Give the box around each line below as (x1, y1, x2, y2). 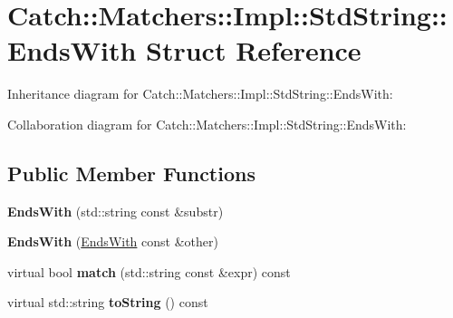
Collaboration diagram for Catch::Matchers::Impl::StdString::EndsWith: (7, 114, 407, 133)
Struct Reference (146, 32, 361, 69)
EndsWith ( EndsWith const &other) (7, 232, 218, 251)
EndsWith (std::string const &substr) (7, 201, 224, 220)
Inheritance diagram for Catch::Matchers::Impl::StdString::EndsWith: (7, 84, 393, 103)
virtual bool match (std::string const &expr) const (7, 262, 291, 281)
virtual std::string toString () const (7, 293, 208, 312)
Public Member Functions (7, 159, 255, 187)
